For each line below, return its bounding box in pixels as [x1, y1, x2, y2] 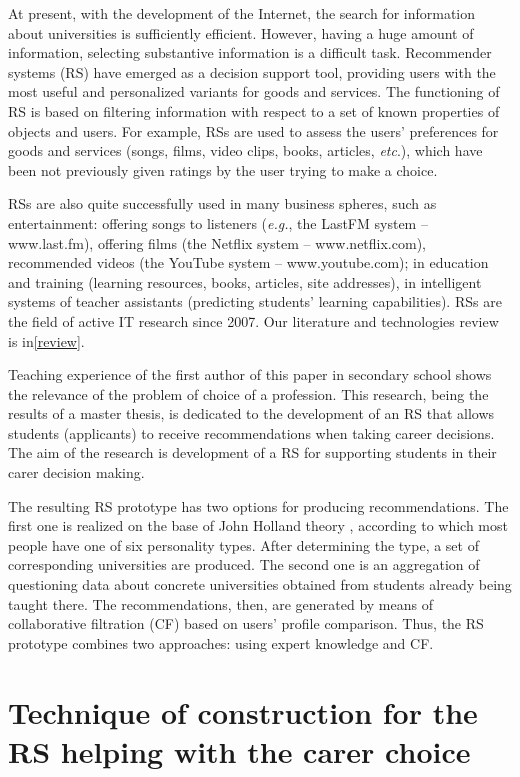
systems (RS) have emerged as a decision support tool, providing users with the [8, 61, 496, 82]
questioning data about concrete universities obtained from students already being [8, 574, 512, 595]
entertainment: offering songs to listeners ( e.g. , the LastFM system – [8, 212, 428, 233]
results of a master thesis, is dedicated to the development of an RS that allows [8, 403, 495, 424]
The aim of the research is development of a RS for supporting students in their [8, 442, 497, 463]
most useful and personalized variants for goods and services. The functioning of [8, 81, 500, 102]
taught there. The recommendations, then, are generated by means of [8, 593, 433, 614]
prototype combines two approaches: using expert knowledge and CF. [8, 632, 434, 653]
